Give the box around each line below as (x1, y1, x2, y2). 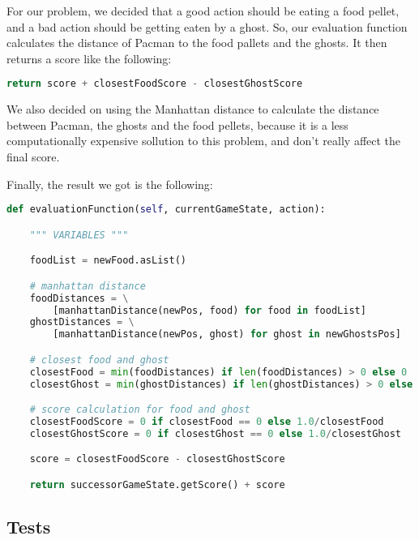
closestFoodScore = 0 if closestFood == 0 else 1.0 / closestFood (29, 416, 384, 427)
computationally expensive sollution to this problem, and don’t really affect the (6, 132, 401, 149)
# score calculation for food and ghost (29, 404, 250, 416)
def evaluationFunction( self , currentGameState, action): (6, 204, 326, 216)
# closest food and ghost (29, 354, 169, 366)
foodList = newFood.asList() (29, 255, 186, 267)
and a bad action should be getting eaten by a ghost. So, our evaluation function (6, 18, 408, 35)
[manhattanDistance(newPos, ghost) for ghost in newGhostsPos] (53, 328, 401, 341)
